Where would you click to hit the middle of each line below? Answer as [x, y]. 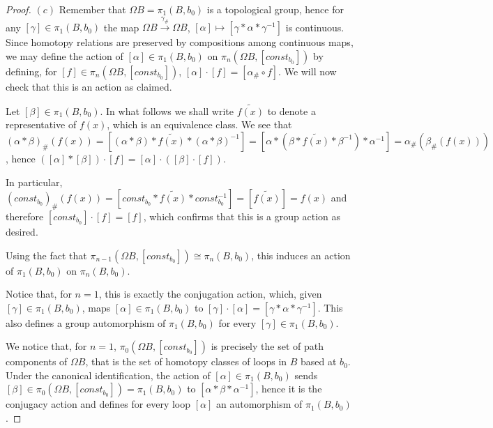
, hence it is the [289, 389]
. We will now [308, 71]
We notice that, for [46, 346]
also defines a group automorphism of [86, 322]
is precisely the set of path [267, 346]
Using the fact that [46, 255]
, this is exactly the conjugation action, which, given [210, 294]
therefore [25, 216]
